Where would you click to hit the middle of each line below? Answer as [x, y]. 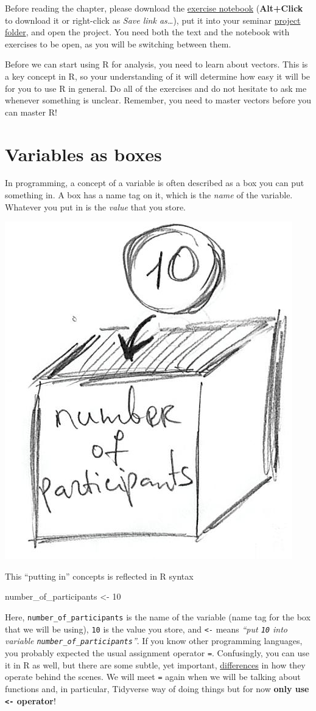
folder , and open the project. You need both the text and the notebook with [147, 32]
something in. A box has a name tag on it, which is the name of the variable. [149, 195]
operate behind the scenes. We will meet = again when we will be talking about [153, 677]
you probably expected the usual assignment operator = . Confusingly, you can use [157, 653]
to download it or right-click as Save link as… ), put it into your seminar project [153, 20]
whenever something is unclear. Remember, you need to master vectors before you [158, 100]
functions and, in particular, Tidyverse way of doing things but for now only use [157, 688]
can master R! [31, 112]
